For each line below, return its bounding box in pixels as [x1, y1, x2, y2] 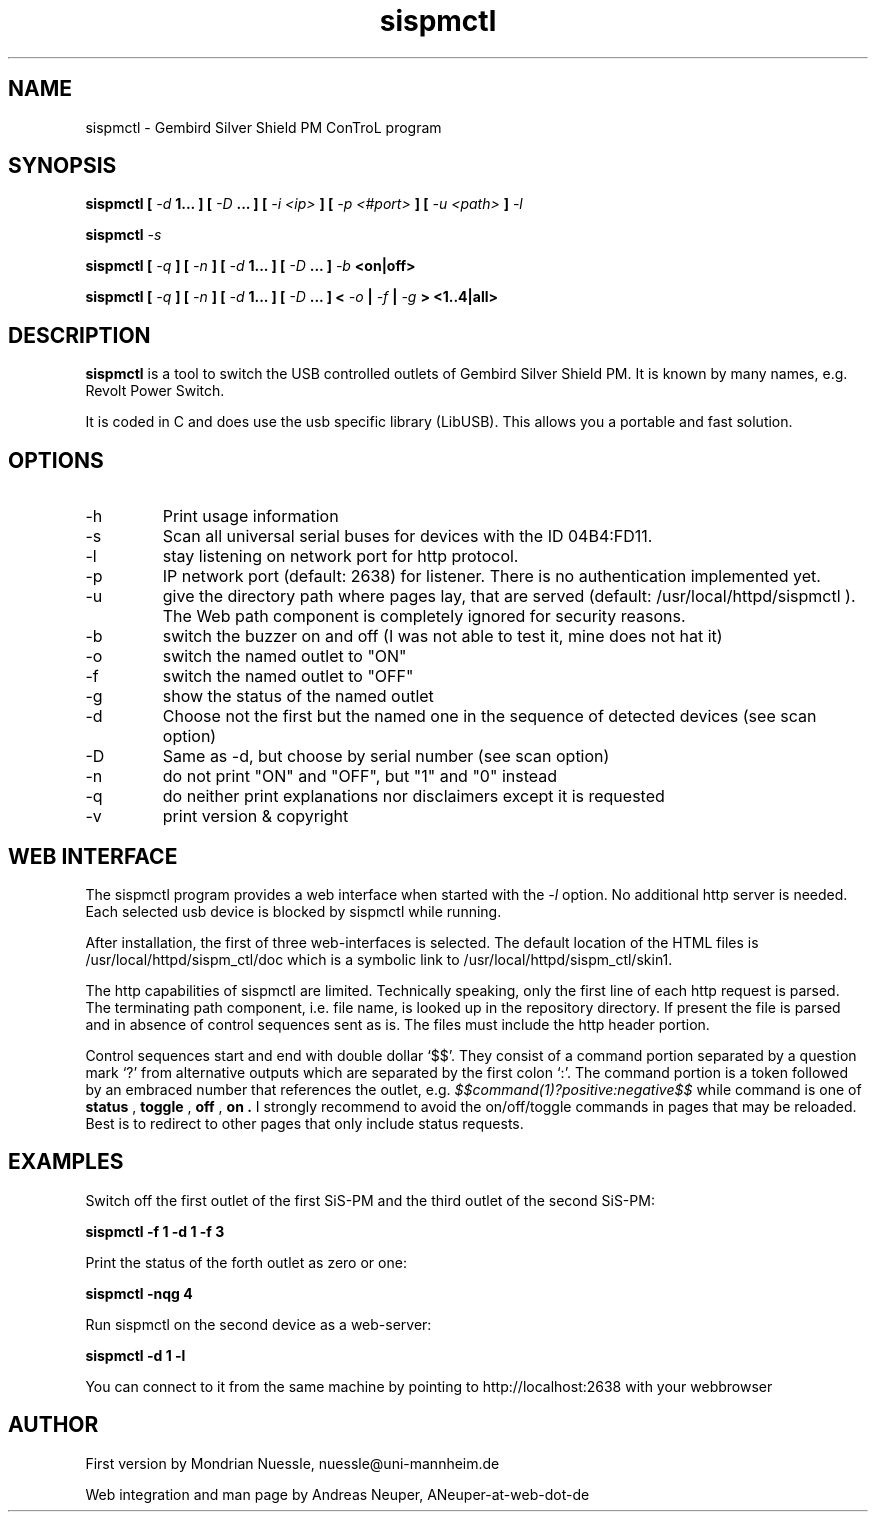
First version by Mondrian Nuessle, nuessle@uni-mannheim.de [85, 1454, 500, 1472]
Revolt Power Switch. [85, 382, 225, 400]
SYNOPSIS [8, 153, 117, 179]
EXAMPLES [8, 1149, 124, 1175]
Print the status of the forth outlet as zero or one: [85, 1253, 407, 1271]
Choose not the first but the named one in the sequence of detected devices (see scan [162, 706, 817, 727]
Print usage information [162, 506, 339, 527]
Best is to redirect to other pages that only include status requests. [85, 1114, 524, 1132]
